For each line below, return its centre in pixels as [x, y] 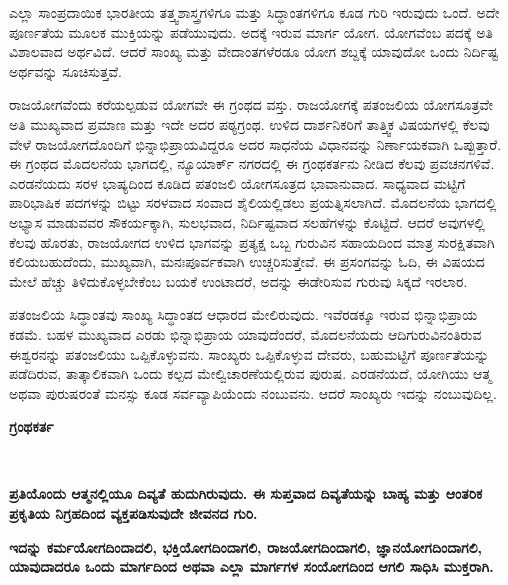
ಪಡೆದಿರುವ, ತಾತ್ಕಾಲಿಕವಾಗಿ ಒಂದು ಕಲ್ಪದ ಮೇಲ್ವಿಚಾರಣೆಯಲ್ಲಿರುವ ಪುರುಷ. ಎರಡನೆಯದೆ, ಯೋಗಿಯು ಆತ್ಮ [250, 373]
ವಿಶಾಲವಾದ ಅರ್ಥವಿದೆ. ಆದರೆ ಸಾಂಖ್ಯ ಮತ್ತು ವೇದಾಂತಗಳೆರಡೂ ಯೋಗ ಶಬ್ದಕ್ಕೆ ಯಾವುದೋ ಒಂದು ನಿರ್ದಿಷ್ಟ [254, 51]
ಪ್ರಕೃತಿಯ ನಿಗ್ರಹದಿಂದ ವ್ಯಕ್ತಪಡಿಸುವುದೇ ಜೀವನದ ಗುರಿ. [133, 513]
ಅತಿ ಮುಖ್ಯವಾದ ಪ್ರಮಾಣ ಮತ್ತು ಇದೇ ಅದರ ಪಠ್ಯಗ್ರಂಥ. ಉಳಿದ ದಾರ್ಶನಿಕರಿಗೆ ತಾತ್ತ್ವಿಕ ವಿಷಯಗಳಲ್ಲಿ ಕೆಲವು [249, 123]
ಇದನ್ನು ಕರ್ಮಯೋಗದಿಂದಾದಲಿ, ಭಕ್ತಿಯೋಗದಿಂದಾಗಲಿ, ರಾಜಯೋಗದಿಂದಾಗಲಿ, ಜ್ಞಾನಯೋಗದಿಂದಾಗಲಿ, [246, 546]
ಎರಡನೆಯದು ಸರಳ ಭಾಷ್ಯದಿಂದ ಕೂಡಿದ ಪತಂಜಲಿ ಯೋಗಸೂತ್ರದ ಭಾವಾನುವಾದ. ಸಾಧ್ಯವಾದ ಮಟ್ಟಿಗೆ [237, 182]
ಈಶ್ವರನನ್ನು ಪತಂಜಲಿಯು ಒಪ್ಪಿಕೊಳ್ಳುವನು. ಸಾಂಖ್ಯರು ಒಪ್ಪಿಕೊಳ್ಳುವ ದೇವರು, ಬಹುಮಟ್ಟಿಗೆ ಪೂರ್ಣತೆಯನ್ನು [249, 353]
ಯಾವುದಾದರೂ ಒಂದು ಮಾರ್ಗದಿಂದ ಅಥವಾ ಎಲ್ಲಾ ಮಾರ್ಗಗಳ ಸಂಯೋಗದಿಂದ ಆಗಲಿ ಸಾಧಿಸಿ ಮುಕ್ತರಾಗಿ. [251, 566]
